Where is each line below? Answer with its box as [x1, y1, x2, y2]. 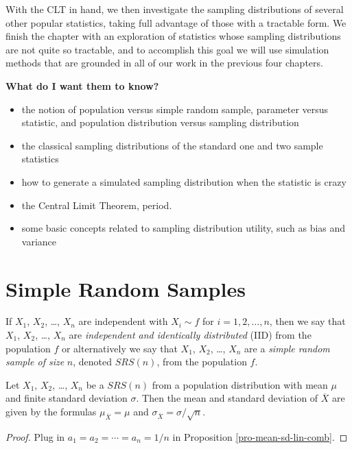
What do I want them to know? [5, 78, 159, 93]
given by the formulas [5, 404, 97, 418]
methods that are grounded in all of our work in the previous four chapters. [5, 56, 323, 70]
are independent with [78, 314, 168, 328]
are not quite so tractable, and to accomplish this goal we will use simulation [5, 42, 329, 56]
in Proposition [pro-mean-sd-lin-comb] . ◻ [172, 429, 348, 444]
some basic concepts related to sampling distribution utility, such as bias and [21, 221, 346, 235]
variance [21, 234, 57, 248]
